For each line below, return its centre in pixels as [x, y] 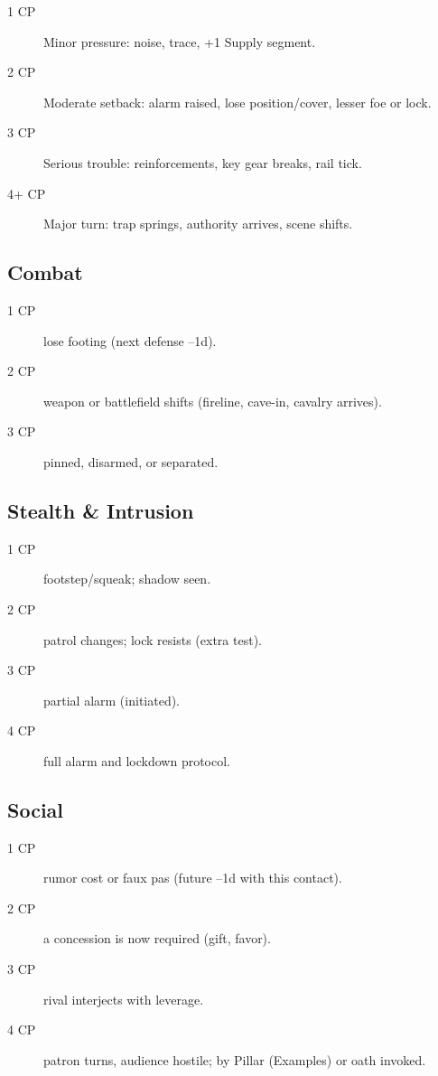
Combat [45, 272]
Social [36, 809]
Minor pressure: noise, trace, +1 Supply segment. [180, 41]
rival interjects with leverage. [124, 999]
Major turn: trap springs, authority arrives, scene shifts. [198, 224]
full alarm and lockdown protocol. [137, 760]
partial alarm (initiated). [112, 700]
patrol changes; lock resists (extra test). [153, 639]
